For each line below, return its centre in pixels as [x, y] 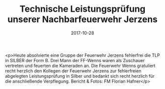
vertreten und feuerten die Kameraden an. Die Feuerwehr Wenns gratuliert [80, 66]
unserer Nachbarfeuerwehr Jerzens [82, 19]
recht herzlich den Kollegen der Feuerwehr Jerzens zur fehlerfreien [73, 71]
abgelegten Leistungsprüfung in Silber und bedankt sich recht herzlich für [80, 76]
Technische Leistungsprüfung [82, 9]
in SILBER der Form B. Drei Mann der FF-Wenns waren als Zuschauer [75, 60]
